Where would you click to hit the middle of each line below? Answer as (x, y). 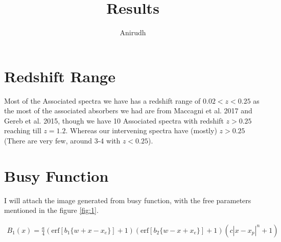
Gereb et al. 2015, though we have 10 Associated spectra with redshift (114, 120)
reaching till (23, 130)
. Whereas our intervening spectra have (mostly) (141, 130)
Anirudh (133, 32)
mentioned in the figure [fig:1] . (51, 210)
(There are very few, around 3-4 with (62, 141)
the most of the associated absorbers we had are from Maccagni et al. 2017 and (128, 111)
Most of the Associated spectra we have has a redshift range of (102, 100)
